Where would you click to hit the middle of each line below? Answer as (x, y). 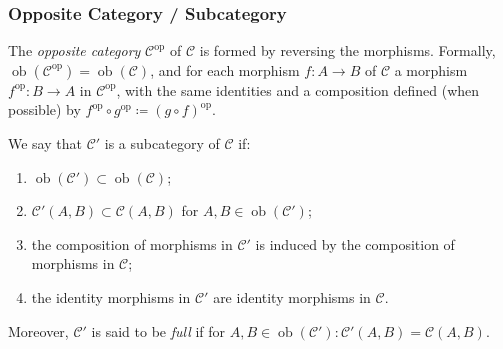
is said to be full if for (158, 330)
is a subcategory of (162, 143)
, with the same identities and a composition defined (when (298, 89)
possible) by (44, 109)
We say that (45, 143)
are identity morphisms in (292, 296)
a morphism (431, 69)
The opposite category (74, 50)
